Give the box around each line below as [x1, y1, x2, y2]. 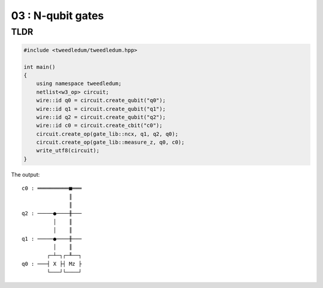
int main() [23, 63, 56, 70]
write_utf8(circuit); [36, 147, 100, 154]
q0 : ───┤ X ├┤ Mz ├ [22, 260, 82, 267]
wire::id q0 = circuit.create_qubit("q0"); [36, 97, 166, 104]
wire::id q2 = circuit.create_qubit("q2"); [36, 114, 166, 120]
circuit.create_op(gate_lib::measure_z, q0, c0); [36, 139, 185, 146]
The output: [11, 171, 40, 178]
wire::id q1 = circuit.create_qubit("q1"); [36, 105, 166, 112]
